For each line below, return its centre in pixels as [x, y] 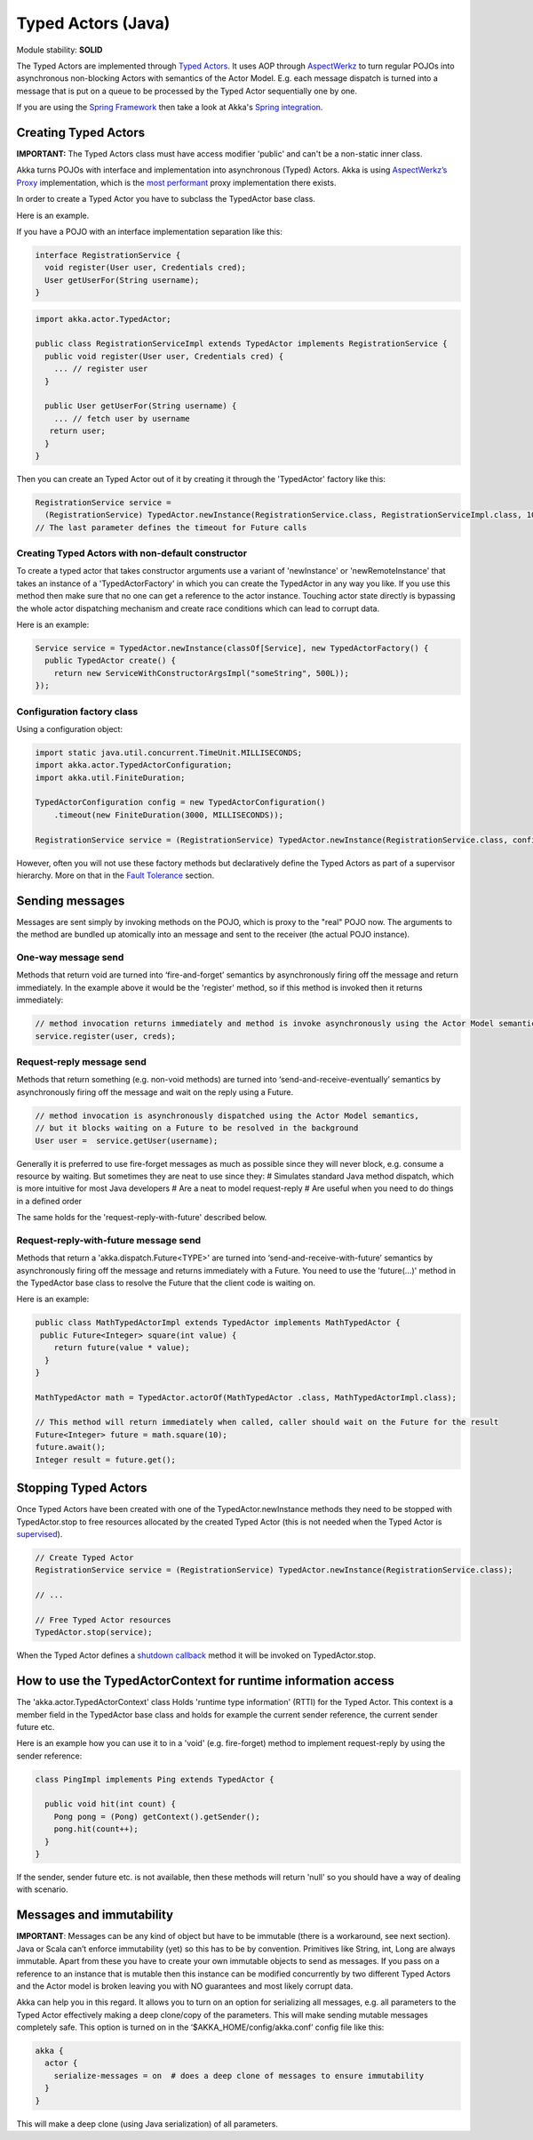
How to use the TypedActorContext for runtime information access [205, 1681]
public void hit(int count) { [111, 1804]
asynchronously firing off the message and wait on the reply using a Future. [155, 1092]
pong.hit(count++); [96, 1829]
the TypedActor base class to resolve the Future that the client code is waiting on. [166, 1283]
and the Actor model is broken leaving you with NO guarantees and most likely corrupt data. [185, 1986]
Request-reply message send [81, 1061]
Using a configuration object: [70, 728]
